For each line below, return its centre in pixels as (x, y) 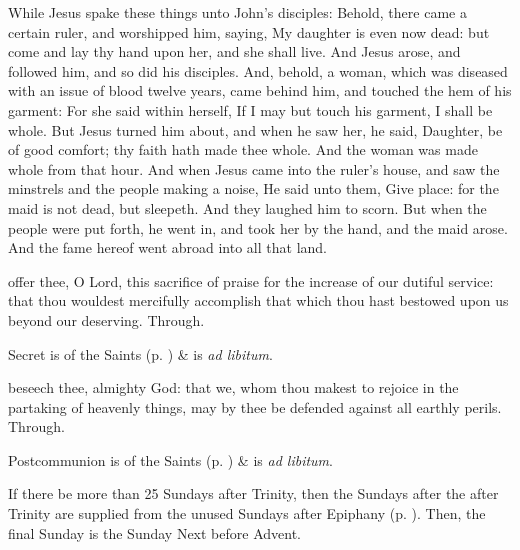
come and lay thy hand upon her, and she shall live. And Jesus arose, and (234, 51)
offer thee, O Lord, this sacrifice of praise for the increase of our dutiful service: (251, 280)
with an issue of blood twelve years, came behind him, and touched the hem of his (260, 90)
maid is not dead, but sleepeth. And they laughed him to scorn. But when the (247, 207)
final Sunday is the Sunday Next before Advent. (154, 532)
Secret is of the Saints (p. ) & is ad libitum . (140, 353)
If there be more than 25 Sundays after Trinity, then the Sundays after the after (253, 493)
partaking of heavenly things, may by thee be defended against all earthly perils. (255, 406)
